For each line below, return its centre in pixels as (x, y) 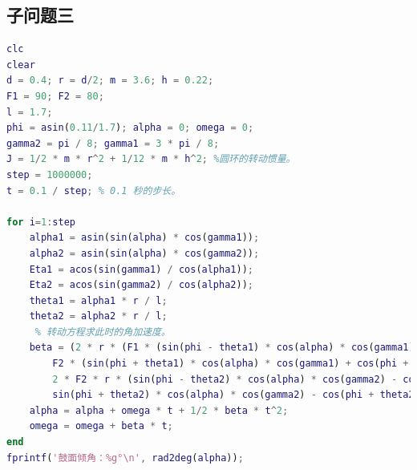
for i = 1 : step (41, 222)
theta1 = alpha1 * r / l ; (98, 300)
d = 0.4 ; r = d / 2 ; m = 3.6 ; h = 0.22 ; (110, 81)
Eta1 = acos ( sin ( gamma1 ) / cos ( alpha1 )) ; (141, 269)
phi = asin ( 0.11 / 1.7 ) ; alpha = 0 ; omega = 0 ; (130, 128)
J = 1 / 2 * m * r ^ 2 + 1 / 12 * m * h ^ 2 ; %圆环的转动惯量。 (151, 159)
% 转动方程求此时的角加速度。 (103, 332)
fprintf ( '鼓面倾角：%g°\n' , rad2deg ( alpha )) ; (125, 458)
